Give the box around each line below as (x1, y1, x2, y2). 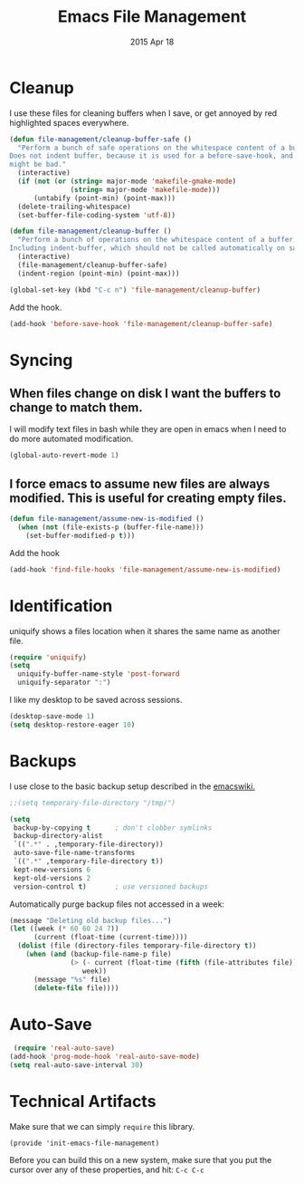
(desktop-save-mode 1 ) (9, 712, 95, 721)
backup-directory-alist (13, 832, 103, 841)
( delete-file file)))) (33, 983, 119, 993)
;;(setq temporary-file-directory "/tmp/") (9, 798, 176, 807)
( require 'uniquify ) (9, 652, 88, 662)
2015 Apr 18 (129, 36, 175, 47)
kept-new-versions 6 (13, 865, 91, 874)
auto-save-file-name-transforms (13, 849, 136, 858)
